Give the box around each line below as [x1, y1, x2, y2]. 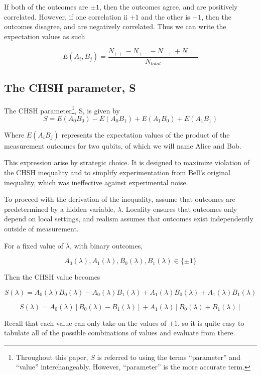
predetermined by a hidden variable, [4, 203, 115, 214]
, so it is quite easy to [177, 317, 244, 328]
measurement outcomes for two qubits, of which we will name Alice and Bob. [4, 140, 241, 151]
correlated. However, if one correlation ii [4, 11, 127, 22]
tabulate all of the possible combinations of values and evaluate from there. [4, 327, 235, 338]
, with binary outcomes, [69, 240, 143, 251]
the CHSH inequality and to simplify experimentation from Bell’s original [4, 167, 230, 177]
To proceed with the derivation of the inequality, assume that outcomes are [4, 194, 235, 204]
